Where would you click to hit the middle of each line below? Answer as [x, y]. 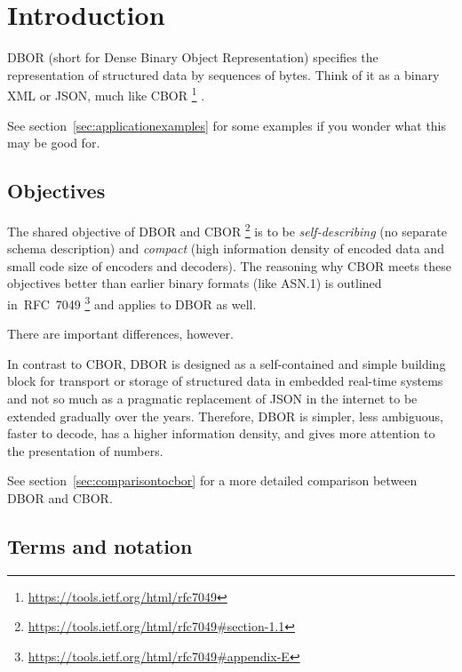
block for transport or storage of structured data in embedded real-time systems [225, 381]
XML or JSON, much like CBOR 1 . [106, 94]
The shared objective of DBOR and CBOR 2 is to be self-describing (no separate [227, 229]
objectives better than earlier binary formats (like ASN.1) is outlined [195, 283]
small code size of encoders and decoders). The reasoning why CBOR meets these [229, 265]
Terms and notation [100, 545]
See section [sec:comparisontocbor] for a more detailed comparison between [212, 480]
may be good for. [54, 143]
